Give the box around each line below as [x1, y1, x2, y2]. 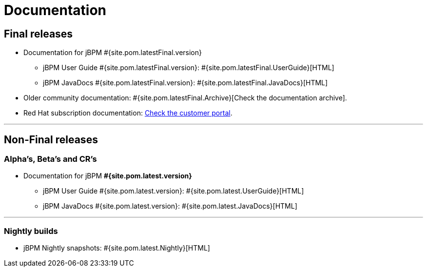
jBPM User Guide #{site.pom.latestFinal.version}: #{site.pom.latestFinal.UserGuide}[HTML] [43, 63, 334, 72]
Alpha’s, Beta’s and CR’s [4, 154, 97, 164]
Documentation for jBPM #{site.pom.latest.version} [23, 172, 192, 180]
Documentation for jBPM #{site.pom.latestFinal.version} [23, 48, 202, 57]
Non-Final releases [4, 133, 98, 146]
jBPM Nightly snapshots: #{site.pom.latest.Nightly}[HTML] [23, 244, 210, 252]
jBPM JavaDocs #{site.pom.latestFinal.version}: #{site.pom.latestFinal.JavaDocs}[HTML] [43, 78, 328, 87]
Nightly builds [4, 226, 58, 236]
